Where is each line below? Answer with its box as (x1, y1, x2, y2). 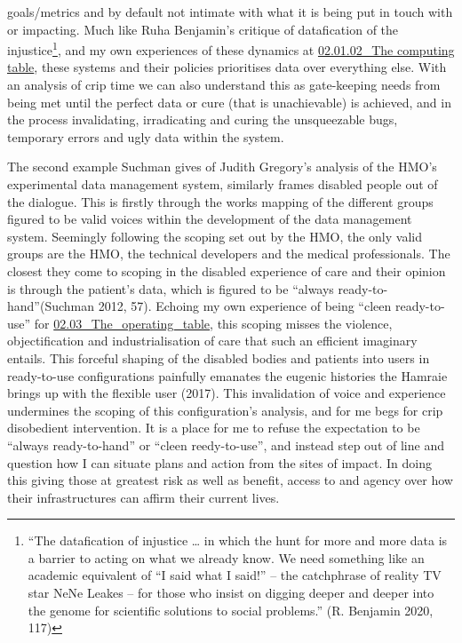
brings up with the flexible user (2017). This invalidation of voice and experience (7, 384, 446, 402)
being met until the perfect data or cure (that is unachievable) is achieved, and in (7, 92, 451, 111)
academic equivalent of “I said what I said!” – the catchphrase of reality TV (28, 566, 442, 584)
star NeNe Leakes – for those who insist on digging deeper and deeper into (28, 583, 434, 602)
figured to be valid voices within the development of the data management (7, 210, 412, 228)
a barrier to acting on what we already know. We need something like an (28, 548, 425, 567)
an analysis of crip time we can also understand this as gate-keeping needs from (7, 75, 441, 94)
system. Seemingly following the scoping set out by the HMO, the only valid (7, 226, 422, 245)
